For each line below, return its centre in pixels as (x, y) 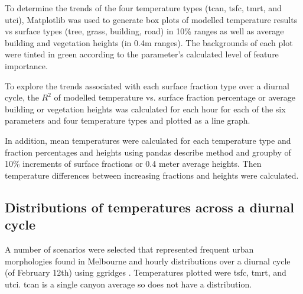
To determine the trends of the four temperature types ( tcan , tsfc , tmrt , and (143, 8)
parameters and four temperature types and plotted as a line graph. (128, 120)
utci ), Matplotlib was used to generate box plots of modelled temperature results (151, 19)
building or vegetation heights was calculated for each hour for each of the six (145, 109)
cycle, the (22, 97)
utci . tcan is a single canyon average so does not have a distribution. (128, 284)
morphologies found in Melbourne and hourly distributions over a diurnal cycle (148, 261)
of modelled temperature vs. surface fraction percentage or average (175, 97)
